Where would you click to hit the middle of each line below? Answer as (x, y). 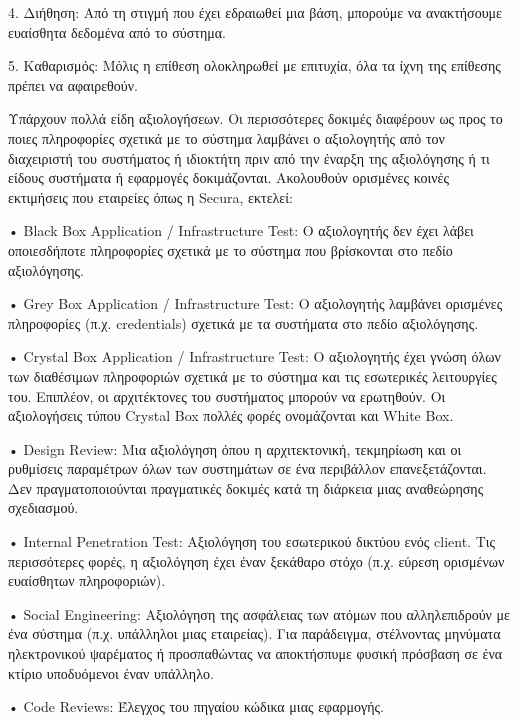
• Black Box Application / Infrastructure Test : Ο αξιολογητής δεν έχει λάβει (241, 230)
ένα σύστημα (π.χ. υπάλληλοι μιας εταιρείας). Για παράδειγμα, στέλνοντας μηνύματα (254, 633)
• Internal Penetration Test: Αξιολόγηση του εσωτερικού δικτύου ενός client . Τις (252, 541)
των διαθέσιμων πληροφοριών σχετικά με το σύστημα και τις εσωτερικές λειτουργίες (252, 375)
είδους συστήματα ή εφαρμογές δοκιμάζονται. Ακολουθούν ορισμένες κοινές (228, 177)
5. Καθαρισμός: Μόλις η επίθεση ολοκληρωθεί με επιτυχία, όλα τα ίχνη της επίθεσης (254, 65)
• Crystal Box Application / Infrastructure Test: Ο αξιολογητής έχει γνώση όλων (254, 356)
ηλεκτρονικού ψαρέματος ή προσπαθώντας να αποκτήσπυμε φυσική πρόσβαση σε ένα (255, 653)
